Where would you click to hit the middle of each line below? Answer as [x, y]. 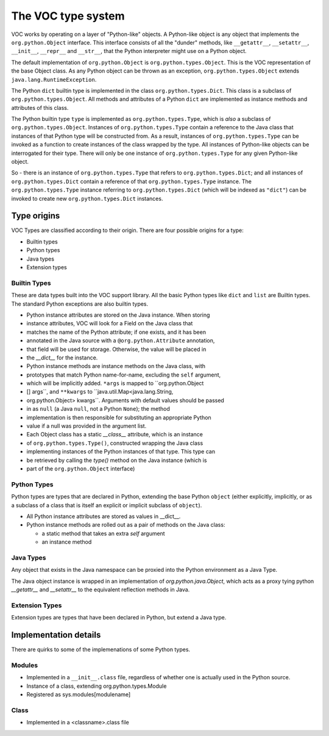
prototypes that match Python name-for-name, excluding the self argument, [124, 375]
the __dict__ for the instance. [62, 358]
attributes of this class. [40, 107]
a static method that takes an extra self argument [103, 533]
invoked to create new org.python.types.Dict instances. [87, 198]
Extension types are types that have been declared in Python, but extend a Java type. [119, 618]
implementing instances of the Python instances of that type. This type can [121, 452]
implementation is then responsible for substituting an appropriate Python [119, 417]
